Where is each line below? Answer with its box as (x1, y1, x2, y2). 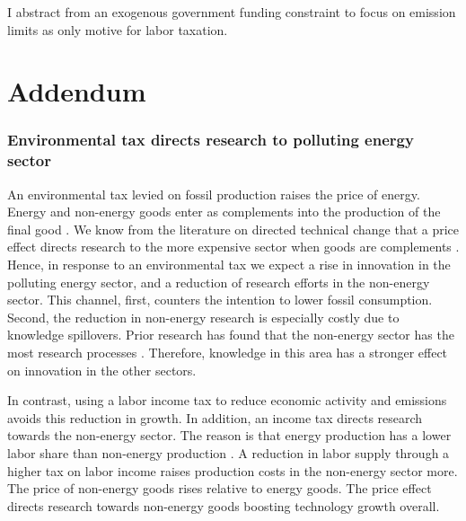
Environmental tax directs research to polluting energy (7, 128, 414, 151)
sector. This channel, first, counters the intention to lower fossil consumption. (7, 290, 433, 309)
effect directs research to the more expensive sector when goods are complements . (7, 237, 460, 256)
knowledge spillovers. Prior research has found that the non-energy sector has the (7, 325, 454, 344)
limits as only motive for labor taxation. (7, 20, 228, 39)
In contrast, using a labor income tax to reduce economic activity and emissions (7, 391, 447, 410)
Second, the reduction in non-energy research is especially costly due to (7, 307, 400, 326)
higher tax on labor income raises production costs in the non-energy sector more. (7, 461, 458, 480)
